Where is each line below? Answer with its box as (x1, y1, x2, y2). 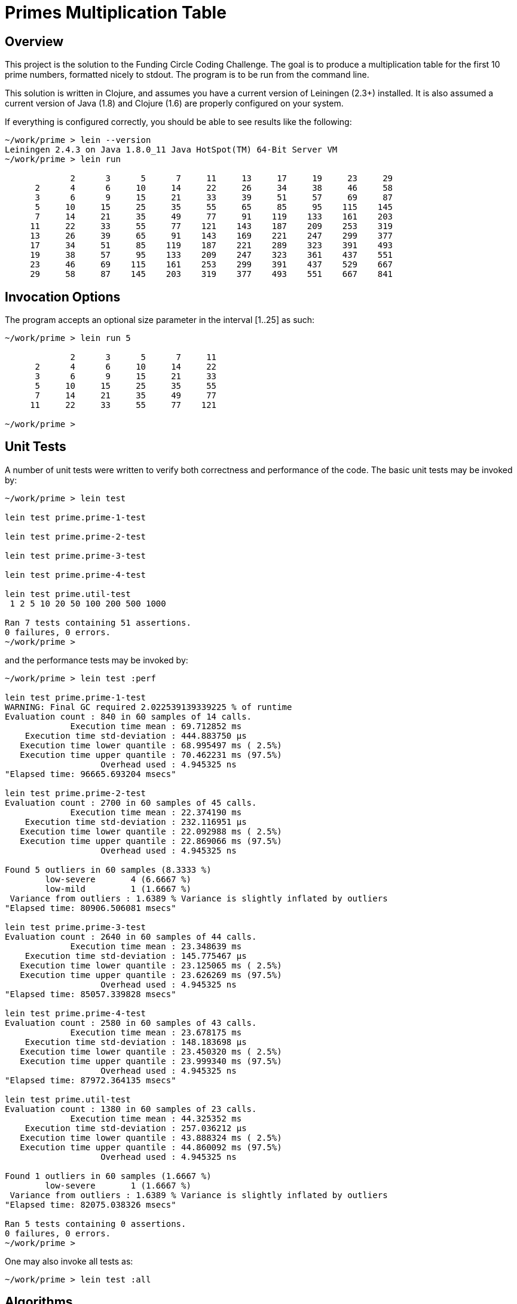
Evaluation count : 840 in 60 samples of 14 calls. (5, 711, 252, 721)
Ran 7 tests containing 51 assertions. (5, 617, 191, 627)
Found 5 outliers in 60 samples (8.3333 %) (5, 864, 212, 875)
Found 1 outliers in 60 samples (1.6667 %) (5, 1171, 212, 1181)
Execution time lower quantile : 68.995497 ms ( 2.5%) (20, 740, 282, 750)
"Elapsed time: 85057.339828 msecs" (5, 989, 176, 999)
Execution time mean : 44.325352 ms (70, 1113, 242, 1123)
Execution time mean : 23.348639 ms (70, 941, 242, 951)
